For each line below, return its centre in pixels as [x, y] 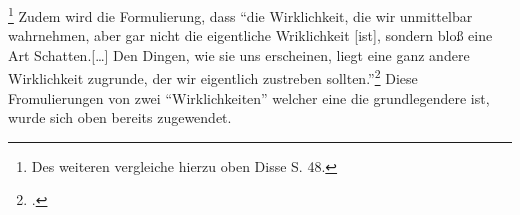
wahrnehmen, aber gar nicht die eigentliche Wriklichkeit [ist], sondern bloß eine [250, 35]
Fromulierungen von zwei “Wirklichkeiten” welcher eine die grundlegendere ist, [249, 97]
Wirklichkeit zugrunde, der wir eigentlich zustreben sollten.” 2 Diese [213, 77]
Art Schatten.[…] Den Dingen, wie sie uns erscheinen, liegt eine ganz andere [239, 54]
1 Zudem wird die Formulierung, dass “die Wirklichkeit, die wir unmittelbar [240, 14]
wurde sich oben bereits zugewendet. [120, 117]
